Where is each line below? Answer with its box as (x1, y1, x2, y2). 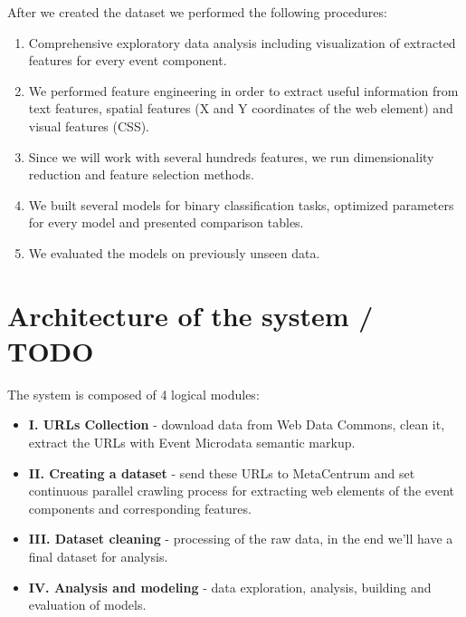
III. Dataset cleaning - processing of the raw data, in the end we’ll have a (28, 529, 453, 548)
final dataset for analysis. (28, 547, 168, 565)
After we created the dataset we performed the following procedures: (7, 3, 387, 21)
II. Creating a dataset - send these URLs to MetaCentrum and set (28, 463, 415, 482)
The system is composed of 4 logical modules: (7, 384, 260, 403)
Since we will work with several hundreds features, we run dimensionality (28, 147, 434, 166)
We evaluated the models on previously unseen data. (28, 243, 320, 262)
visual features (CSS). (28, 116, 150, 135)
